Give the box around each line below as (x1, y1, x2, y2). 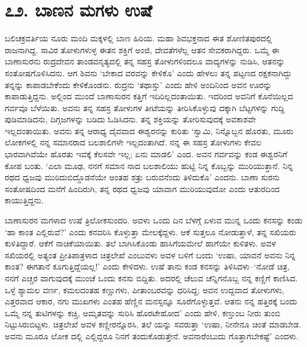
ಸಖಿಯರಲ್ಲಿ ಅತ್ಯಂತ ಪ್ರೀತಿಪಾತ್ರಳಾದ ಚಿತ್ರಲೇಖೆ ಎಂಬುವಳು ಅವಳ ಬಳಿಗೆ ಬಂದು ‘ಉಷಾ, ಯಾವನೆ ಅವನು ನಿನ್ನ (5, 248, 296, 261)
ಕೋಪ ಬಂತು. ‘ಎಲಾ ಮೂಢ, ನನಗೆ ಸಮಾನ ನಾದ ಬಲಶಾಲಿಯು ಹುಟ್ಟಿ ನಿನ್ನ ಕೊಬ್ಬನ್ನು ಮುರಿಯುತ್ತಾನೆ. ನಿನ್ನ (5, 159, 293, 171)
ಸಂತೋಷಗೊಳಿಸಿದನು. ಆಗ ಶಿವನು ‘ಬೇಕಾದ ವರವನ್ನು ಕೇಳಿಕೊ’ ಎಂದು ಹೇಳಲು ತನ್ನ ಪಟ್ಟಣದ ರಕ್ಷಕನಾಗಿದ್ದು (5, 66, 292, 79)
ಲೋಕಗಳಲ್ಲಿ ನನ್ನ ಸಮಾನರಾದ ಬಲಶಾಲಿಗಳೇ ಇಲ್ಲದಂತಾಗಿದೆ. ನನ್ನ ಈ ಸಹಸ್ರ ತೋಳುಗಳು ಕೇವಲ (5, 136, 261, 148)
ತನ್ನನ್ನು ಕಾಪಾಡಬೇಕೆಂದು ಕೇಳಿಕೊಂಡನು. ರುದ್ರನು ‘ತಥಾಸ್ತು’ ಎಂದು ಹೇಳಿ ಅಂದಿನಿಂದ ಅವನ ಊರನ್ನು (5, 78, 272, 90)
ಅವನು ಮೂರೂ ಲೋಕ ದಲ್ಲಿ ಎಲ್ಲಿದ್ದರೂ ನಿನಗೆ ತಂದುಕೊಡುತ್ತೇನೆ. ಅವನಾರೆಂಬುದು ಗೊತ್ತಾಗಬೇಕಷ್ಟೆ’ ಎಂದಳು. (5, 329, 299, 342)
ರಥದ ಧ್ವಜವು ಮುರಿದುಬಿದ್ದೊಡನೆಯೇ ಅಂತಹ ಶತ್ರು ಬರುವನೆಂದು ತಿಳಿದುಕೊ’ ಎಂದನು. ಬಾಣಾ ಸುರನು (5, 171, 280, 183)
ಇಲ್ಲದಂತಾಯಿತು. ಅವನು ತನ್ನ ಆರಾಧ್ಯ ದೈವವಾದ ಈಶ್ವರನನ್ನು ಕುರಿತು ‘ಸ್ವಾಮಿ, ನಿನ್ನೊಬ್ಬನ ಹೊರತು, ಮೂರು (5, 124, 293, 137)
